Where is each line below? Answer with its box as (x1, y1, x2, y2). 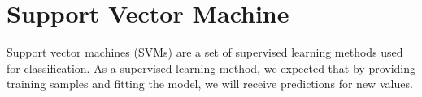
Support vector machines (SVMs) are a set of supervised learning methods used (7, 44, 403, 61)
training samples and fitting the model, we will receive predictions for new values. (7, 75, 413, 92)
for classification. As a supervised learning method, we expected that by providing (7, 59, 416, 76)
